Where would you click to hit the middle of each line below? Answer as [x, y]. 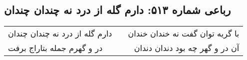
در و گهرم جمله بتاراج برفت [55, 48]
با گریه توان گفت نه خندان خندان [184, 33]
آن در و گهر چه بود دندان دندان [187, 48]
